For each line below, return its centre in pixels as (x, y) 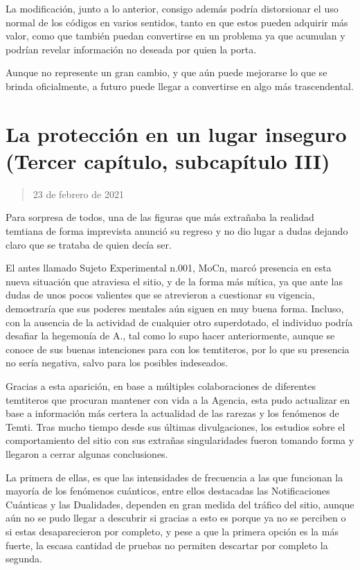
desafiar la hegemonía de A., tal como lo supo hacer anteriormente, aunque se (170, 336)
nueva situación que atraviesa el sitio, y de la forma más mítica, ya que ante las (174, 281)
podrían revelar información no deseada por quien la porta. (131, 49)
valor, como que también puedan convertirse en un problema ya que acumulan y (175, 36)
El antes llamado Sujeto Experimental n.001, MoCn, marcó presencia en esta (169, 268)
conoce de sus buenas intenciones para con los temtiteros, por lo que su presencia (178, 349)
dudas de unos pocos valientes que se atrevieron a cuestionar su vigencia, (160, 295)
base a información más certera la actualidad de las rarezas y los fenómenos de (172, 413)
